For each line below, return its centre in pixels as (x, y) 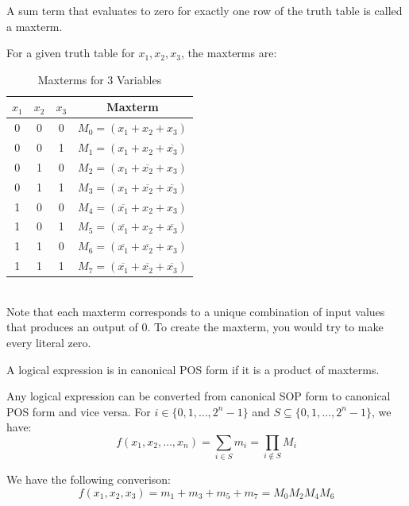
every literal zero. (49, 342)
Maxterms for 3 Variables (100, 79)
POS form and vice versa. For (79, 411)
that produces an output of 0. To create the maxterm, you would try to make (195, 327)
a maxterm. (35, 26)
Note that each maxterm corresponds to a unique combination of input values (196, 311)
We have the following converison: (89, 479)
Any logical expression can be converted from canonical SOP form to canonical (199, 396)
